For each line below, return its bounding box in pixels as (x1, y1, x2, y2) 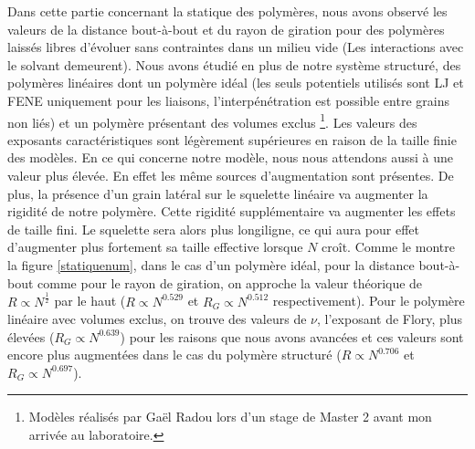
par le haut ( (54, 291, 126, 310)
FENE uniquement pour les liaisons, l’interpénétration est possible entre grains (7, 90, 449, 110)
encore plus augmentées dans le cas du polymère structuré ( (7, 345, 342, 364)
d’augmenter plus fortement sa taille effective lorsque (7, 237, 303, 256)
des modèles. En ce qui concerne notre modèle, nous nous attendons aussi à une (7, 148, 454, 167)
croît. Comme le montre (322, 237, 455, 256)
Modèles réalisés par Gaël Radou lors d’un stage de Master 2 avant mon (28, 407, 432, 426)
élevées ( (7, 327, 55, 346)
